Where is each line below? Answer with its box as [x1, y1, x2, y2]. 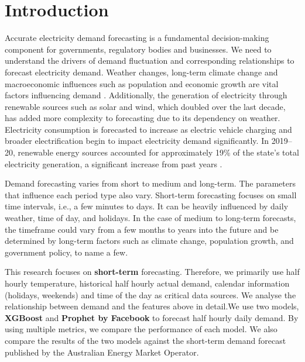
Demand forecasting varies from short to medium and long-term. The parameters [5, 177, 296, 189]
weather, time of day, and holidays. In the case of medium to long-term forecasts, [5, 212, 296, 224]
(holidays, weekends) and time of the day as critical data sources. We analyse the [5, 288, 296, 301]
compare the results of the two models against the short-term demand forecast [5, 334, 286, 346]
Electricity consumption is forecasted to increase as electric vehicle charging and [5, 123, 292, 135]
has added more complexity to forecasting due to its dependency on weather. [5, 112, 280, 124]
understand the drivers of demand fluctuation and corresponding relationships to [5, 54, 294, 67]
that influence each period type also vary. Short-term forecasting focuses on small [5, 188, 297, 201]
